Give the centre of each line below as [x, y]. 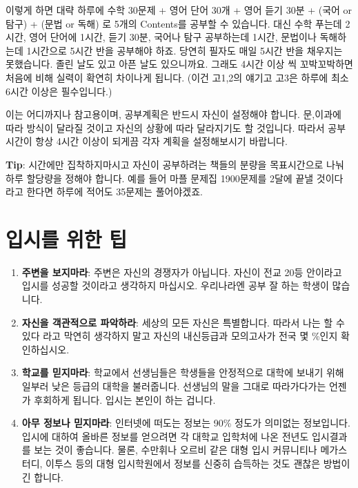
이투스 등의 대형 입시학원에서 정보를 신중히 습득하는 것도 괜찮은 [183, 463]
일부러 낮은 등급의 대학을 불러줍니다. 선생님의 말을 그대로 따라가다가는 [174, 386]
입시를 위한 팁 [67, 238]
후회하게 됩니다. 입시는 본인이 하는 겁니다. [125, 399]
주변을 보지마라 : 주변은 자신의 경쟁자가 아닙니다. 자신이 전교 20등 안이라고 [182, 272]
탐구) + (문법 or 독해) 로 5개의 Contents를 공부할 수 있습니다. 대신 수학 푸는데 [174, 23]
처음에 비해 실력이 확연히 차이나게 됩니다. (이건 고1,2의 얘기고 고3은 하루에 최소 [177, 77]
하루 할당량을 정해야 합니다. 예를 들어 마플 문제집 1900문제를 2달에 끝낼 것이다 [175, 178]
